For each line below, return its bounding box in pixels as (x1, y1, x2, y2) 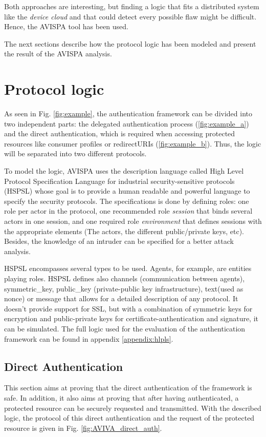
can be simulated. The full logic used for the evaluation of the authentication (4, 323, 246, 334)
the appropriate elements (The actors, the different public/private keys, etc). (4, 225, 245, 236)
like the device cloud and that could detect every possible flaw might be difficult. (4, 11, 257, 22)
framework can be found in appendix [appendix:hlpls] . (4, 333, 173, 344)
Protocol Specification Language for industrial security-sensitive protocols (4, 175, 235, 186)
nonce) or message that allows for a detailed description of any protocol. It (4, 293, 238, 304)
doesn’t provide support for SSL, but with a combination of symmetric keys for (4, 303, 253, 314)
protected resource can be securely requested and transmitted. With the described (4, 402, 261, 413)
